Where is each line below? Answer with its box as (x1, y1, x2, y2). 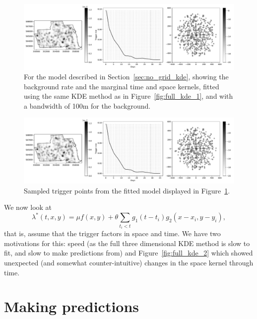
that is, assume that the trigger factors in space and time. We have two (4, 228, 221, 239)
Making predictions (4, 296, 139, 317)
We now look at (4, 202, 52, 212)
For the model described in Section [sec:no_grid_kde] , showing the (24, 71, 229, 82)
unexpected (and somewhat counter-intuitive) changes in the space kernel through (4, 257, 254, 267)
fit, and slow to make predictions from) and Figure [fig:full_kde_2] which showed (4, 248, 253, 258)
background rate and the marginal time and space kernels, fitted (24, 81, 219, 91)
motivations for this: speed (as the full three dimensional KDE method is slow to (4, 238, 250, 248)
